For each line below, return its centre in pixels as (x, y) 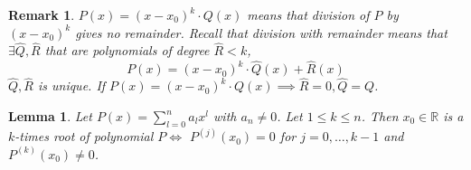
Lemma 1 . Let (50, 116)
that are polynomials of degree (127, 50)
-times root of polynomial (84, 136)
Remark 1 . (42, 14)
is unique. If (71, 85)
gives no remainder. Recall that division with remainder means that (261, 32)
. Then (380, 116)
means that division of (308, 14)
